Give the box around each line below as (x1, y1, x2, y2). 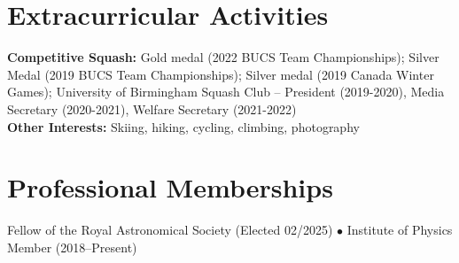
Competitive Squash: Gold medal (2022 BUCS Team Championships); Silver (7, 48, 440, 66)
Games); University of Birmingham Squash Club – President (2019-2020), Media (7, 82, 445, 101)
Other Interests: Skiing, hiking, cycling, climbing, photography (7, 117, 360, 135)
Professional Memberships (7, 169, 333, 205)
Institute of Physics (346, 220, 453, 239)
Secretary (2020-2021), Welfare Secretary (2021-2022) (7, 99, 297, 118)
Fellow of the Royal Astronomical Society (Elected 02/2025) (7, 220, 333, 239)
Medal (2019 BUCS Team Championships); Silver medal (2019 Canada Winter (7, 65, 434, 83)
